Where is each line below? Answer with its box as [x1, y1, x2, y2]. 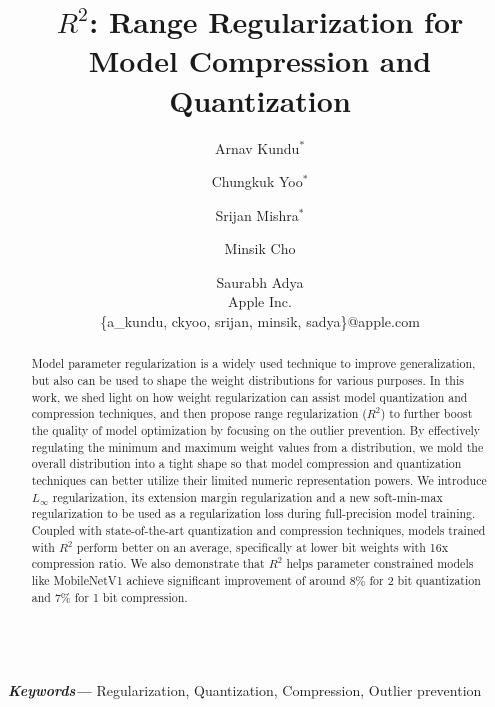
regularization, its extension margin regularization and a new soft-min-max [52, 488, 443, 505]
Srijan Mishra [215, 204, 299, 225]
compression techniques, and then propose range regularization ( [31, 405, 367, 422]
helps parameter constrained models [286, 555, 474, 572]
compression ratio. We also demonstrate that [31, 555, 265, 572]
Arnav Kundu [214, 137, 300, 158]
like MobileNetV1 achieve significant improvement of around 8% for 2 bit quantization [31, 571, 481, 588]
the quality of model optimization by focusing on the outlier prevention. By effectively [31, 422, 480, 439]
